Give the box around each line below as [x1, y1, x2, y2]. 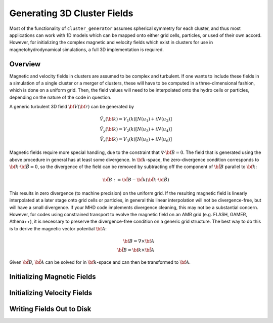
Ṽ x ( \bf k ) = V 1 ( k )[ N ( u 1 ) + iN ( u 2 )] [100, 116, 172, 124]
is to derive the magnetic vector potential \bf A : [9, 225, 107, 231]
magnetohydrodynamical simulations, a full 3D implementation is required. [9, 46, 164, 53]
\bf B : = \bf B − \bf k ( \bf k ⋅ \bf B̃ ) [102, 177, 169, 183]
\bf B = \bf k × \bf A [117, 247, 155, 253]
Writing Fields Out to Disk [9, 304, 92, 313]
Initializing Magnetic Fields [9, 272, 96, 281]
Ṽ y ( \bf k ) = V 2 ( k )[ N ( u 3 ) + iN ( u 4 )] [100, 127, 172, 133]
